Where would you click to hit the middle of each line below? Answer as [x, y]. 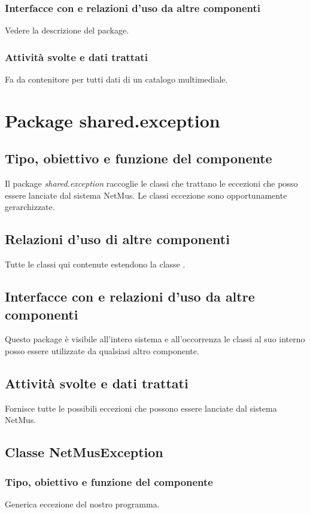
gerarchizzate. [30, 207]
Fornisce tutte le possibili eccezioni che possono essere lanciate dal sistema [141, 408]
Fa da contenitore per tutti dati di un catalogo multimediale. [116, 79]
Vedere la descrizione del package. [67, 30]
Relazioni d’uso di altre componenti [117, 239]
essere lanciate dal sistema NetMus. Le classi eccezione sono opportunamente [146, 195]
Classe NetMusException [84, 452]
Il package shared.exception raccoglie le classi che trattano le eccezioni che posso [151, 183]
